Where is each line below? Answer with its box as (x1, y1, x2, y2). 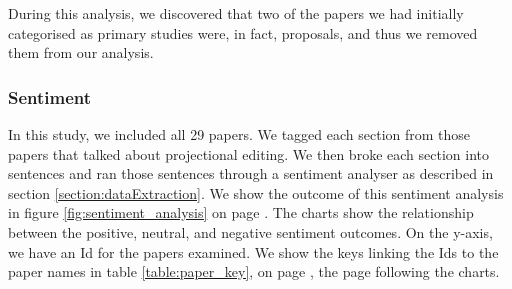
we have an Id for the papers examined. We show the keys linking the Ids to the (8, 241, 499, 262)
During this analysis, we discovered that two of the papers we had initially (8, 3, 464, 23)
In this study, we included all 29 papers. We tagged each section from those (8, 124, 471, 144)
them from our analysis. (8, 42, 154, 63)
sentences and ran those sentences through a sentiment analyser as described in (8, 163, 494, 184)
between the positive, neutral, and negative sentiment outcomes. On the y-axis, (8, 221, 493, 242)
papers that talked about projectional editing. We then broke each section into (8, 143, 489, 164)
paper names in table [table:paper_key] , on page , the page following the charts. (8, 261, 500, 282)
